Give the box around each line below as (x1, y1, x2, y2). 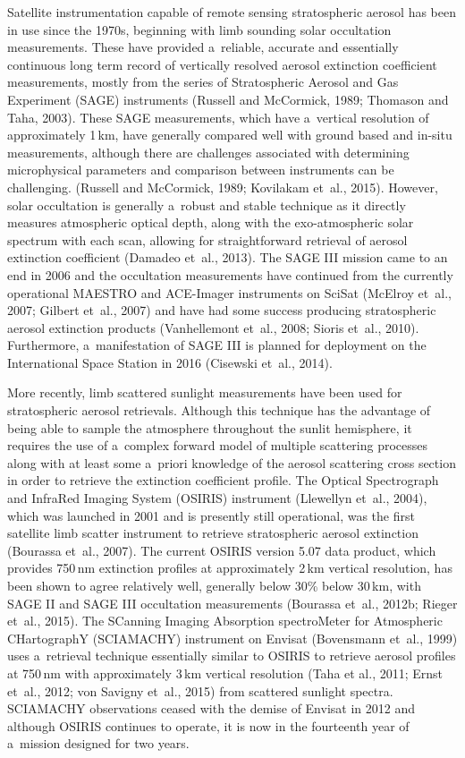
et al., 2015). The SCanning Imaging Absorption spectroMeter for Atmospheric (7, 611, 443, 630)
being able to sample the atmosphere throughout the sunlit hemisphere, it (7, 418, 412, 437)
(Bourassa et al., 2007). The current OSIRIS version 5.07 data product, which (7, 541, 436, 559)
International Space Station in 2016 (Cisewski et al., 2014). (7, 353, 333, 371)
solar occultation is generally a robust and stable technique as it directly (7, 195, 406, 214)
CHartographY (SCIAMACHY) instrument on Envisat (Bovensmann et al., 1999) (7, 628, 458, 647)
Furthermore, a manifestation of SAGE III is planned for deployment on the (7, 336, 427, 354)
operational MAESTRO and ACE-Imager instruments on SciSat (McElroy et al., (7, 283, 452, 302)
